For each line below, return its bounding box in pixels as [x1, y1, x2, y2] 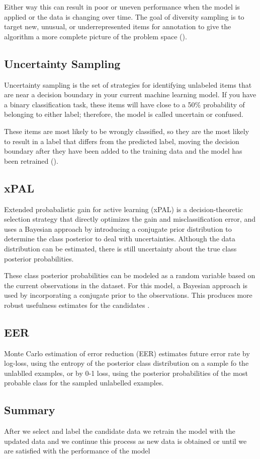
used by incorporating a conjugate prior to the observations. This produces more [4, 290, 252, 300]
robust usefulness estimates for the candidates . [4, 299, 150, 310]
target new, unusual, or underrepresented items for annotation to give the [4, 21, 231, 32]
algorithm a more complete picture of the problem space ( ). [4, 31, 187, 41]
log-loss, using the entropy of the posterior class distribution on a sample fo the [4, 358, 249, 368]
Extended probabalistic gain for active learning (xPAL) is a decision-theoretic [4, 204, 243, 214]
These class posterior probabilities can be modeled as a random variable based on [4, 270, 255, 281]
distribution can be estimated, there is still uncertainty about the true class [4, 243, 237, 253]
